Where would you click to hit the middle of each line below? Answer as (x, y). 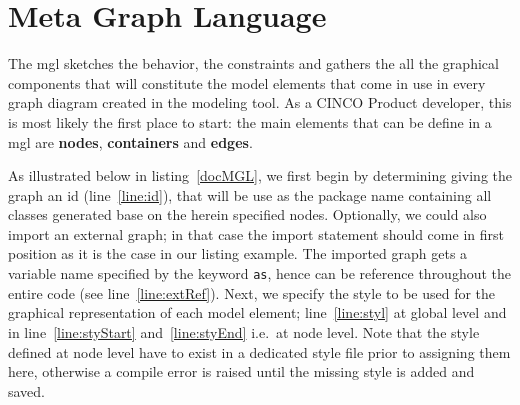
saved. (27, 390)
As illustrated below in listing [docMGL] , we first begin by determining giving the (260, 175)
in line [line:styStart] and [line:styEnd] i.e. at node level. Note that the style (244, 331)
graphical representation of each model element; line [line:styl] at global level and (257, 312)
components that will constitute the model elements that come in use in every (247, 82)
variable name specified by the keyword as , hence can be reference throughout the (260, 273)
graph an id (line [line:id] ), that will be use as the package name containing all (250, 194)
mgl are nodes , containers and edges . (130, 141)
